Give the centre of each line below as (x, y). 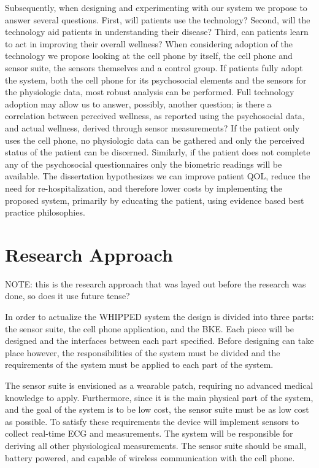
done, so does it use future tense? (67, 296)
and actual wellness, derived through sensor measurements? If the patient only (152, 127)
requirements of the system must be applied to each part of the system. (139, 365)
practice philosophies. (45, 212)
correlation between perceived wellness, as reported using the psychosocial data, (155, 116)
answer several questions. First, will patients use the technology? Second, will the (158, 19)
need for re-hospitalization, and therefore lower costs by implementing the (144, 188)
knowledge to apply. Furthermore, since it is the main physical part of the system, (159, 397)
